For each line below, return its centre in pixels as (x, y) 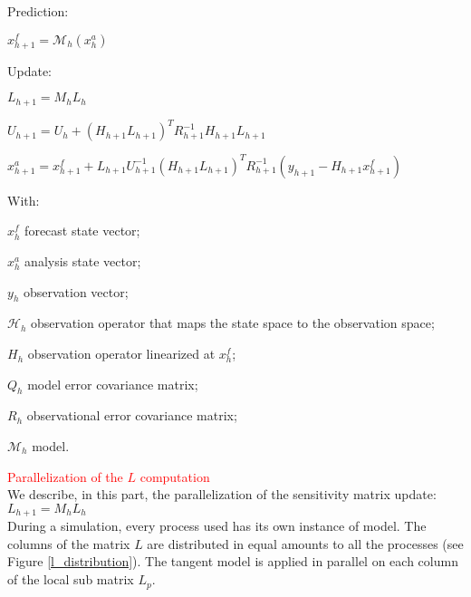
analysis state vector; (83, 261)
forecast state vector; (82, 231)
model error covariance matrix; (113, 384)
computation (175, 476)
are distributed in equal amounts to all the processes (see (305, 543)
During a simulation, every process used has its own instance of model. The (217, 526)
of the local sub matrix (71, 579)
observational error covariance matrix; (132, 415)
